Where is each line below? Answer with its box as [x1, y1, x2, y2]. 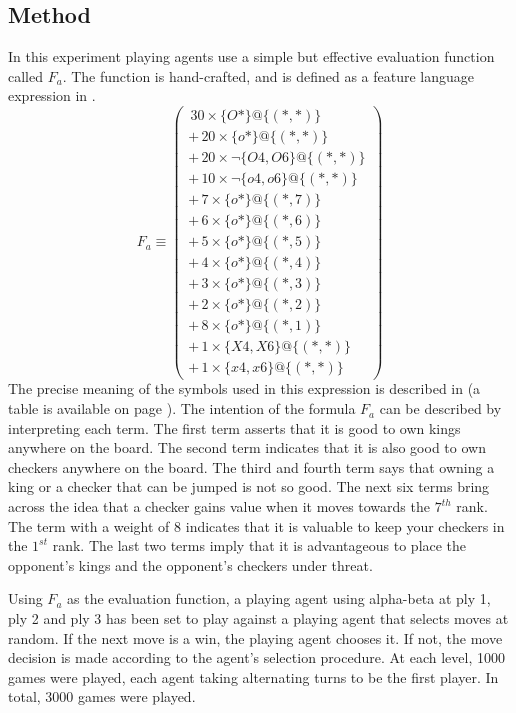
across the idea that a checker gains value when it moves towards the [8, 496, 430, 517]
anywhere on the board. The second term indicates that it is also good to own [8, 437, 486, 458]
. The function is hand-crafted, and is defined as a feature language [62, 65, 475, 86]
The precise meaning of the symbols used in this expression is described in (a [8, 378, 481, 399]
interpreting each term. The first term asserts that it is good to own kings [8, 417, 461, 438]
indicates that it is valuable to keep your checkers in [185, 515, 505, 536]
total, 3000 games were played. [8, 686, 196, 707]
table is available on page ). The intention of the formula [8, 398, 356, 419]
